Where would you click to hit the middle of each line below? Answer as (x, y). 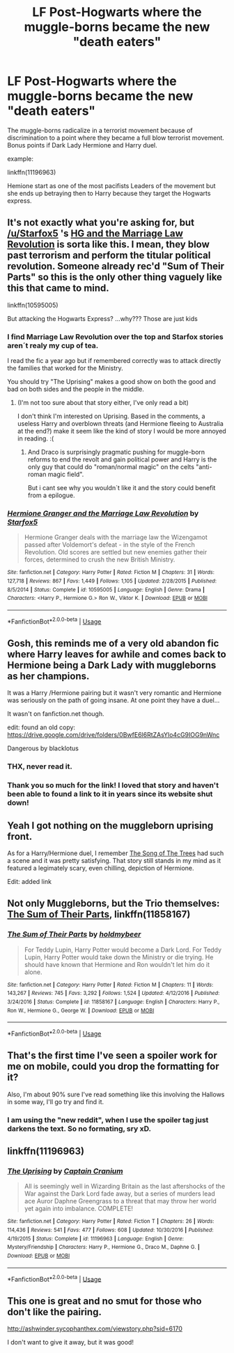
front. (20, 836)
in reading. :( (36, 438)
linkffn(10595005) (33, 305)
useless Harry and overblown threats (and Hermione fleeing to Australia (120, 424)
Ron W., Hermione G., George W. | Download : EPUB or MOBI (81, 1010)
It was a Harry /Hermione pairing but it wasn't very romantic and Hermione (114, 693)
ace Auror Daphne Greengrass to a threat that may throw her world (120, 1201)
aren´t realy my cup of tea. (53, 345)
